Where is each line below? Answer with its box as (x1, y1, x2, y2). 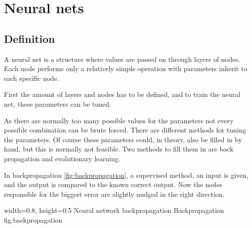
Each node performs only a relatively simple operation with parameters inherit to (4, 63, 247, 74)
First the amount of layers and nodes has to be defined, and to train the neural (4, 89, 241, 99)
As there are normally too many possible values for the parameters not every (4, 115, 233, 125)
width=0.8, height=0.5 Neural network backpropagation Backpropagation (4, 205, 224, 215)
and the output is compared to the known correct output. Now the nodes (4, 179, 222, 190)
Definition (4, 31, 55, 46)
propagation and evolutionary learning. (4, 153, 120, 163)
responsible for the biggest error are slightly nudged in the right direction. (4, 189, 225, 199)
